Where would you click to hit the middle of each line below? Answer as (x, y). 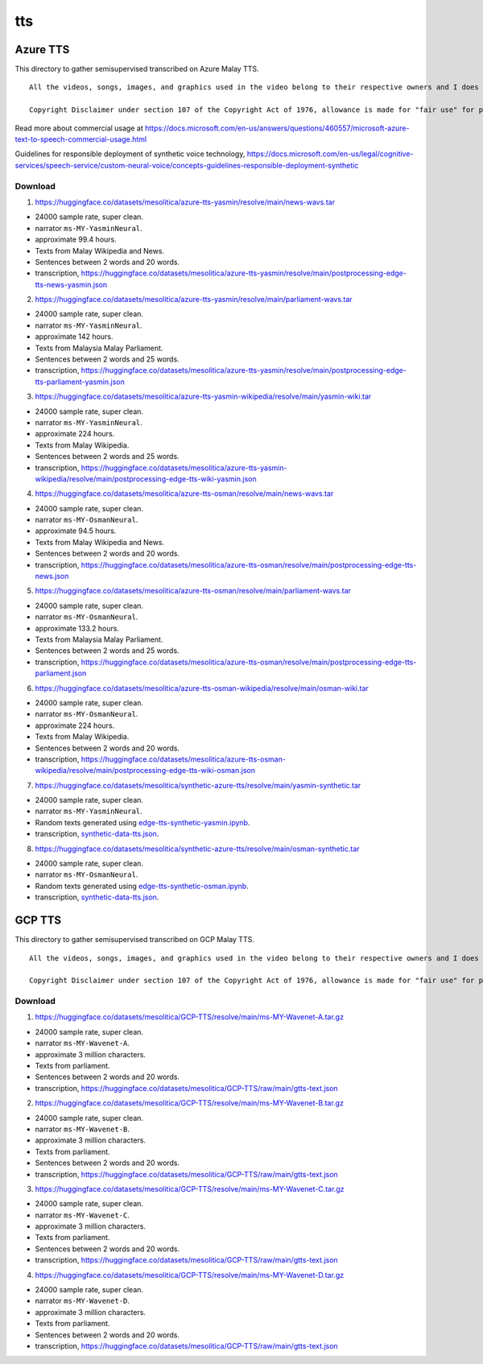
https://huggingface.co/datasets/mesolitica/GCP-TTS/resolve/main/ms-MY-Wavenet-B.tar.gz (189, 1103)
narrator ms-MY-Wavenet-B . (83, 1129)
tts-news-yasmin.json (71, 284)
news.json (52, 577)
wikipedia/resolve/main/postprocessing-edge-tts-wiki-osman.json (145, 771)
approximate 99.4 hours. (76, 240)
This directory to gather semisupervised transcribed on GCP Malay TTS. (135, 940)
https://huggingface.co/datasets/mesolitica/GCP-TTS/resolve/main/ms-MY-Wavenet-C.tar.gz (190, 1188)
